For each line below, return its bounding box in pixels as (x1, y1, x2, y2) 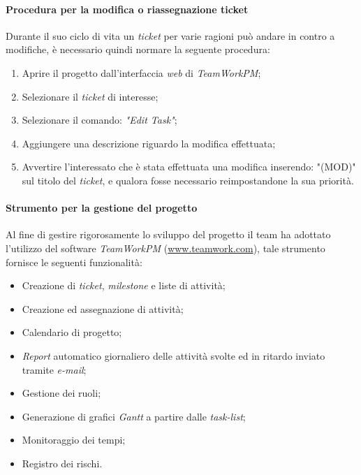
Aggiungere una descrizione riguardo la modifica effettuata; (22, 136, 276, 150)
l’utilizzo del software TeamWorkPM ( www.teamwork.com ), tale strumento (6, 240, 325, 255)
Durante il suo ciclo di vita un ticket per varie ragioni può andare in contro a (6, 28, 335, 43)
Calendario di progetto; (22, 325, 122, 339)
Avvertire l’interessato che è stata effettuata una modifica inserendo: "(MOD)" (22, 159, 356, 174)
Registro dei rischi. (22, 455, 103, 470)
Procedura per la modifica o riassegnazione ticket (6, 1, 249, 16)
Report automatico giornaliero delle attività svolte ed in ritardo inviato (22, 348, 325, 363)
